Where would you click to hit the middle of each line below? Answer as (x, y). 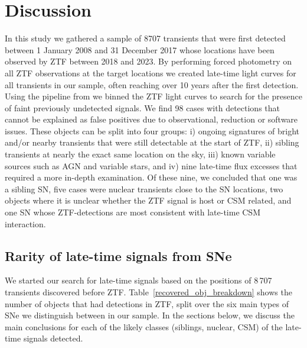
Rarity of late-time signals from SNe (118, 255)
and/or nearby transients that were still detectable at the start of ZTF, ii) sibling (152, 142)
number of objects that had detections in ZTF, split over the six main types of (147, 303)
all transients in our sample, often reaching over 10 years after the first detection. (152, 84)
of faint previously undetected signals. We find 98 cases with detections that (143, 107)
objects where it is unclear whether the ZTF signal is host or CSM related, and (148, 200)
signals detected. (53, 338)
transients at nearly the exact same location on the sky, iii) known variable (140, 154)
